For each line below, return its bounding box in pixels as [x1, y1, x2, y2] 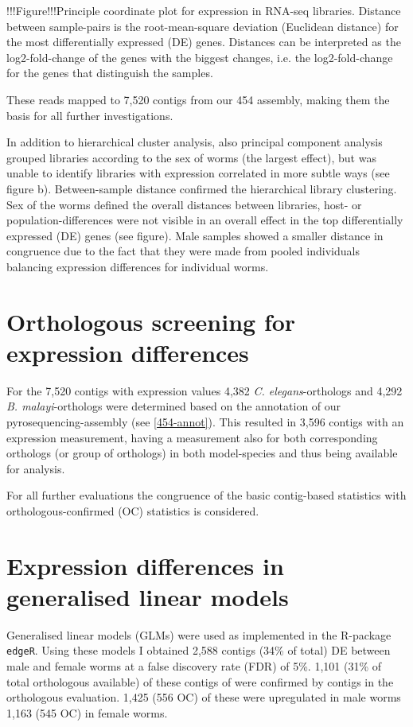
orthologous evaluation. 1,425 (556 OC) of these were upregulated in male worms [6, 689, 401, 706]
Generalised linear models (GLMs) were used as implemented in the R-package [6, 626, 392, 643]
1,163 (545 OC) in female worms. [6, 704, 168, 721]
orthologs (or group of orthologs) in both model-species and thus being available [6, 445, 398, 461]
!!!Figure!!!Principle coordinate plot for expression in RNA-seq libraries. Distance [6, 2, 401, 18]
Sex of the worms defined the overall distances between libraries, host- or [6, 196, 362, 212]
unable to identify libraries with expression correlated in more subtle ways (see [6, 165, 390, 181]
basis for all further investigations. [6, 107, 173, 123]
